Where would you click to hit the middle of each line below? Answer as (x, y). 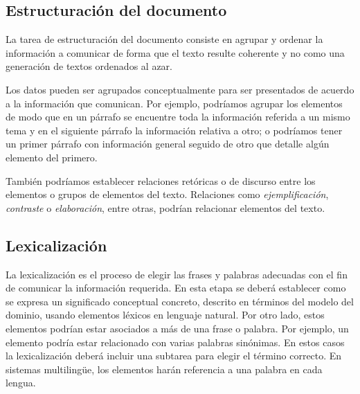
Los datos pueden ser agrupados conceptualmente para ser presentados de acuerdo (180, 89)
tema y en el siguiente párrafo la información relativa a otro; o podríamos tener (174, 130)
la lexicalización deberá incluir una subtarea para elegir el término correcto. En (174, 356)
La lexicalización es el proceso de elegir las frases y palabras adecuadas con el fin (177, 274)
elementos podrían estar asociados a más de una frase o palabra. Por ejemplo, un (177, 328)
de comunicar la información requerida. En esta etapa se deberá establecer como (176, 288)
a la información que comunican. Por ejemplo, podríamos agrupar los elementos (174, 103)
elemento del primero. (52, 157)
